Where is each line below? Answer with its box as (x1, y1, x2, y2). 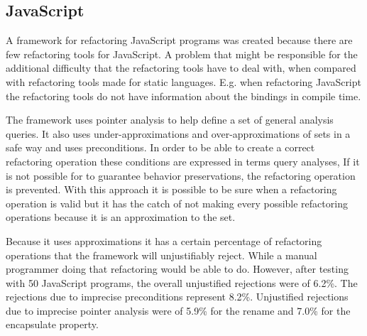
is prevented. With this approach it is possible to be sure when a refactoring (6, 182, 337, 197)
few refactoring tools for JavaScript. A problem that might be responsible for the (6, 46, 358, 61)
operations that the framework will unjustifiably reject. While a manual (6, 247, 317, 262)
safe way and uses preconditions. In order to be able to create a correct (6, 140, 315, 155)
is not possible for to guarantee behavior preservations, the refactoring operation (6, 168, 356, 183)
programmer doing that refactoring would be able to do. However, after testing (6, 261, 349, 276)
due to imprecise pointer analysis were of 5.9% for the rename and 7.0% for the (6, 303, 351, 318)
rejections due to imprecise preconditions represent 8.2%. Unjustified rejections (6, 289, 349, 304)
